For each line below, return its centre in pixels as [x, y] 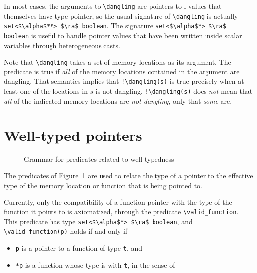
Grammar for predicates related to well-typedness [99, 159]
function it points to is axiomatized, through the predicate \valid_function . [121, 211]
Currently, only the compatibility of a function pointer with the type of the [118, 202]
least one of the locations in [46, 91]
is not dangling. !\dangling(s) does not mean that [174, 91]
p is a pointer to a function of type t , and [79, 247]
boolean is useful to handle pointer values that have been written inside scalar [123, 35]
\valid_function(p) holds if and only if [66, 231]
